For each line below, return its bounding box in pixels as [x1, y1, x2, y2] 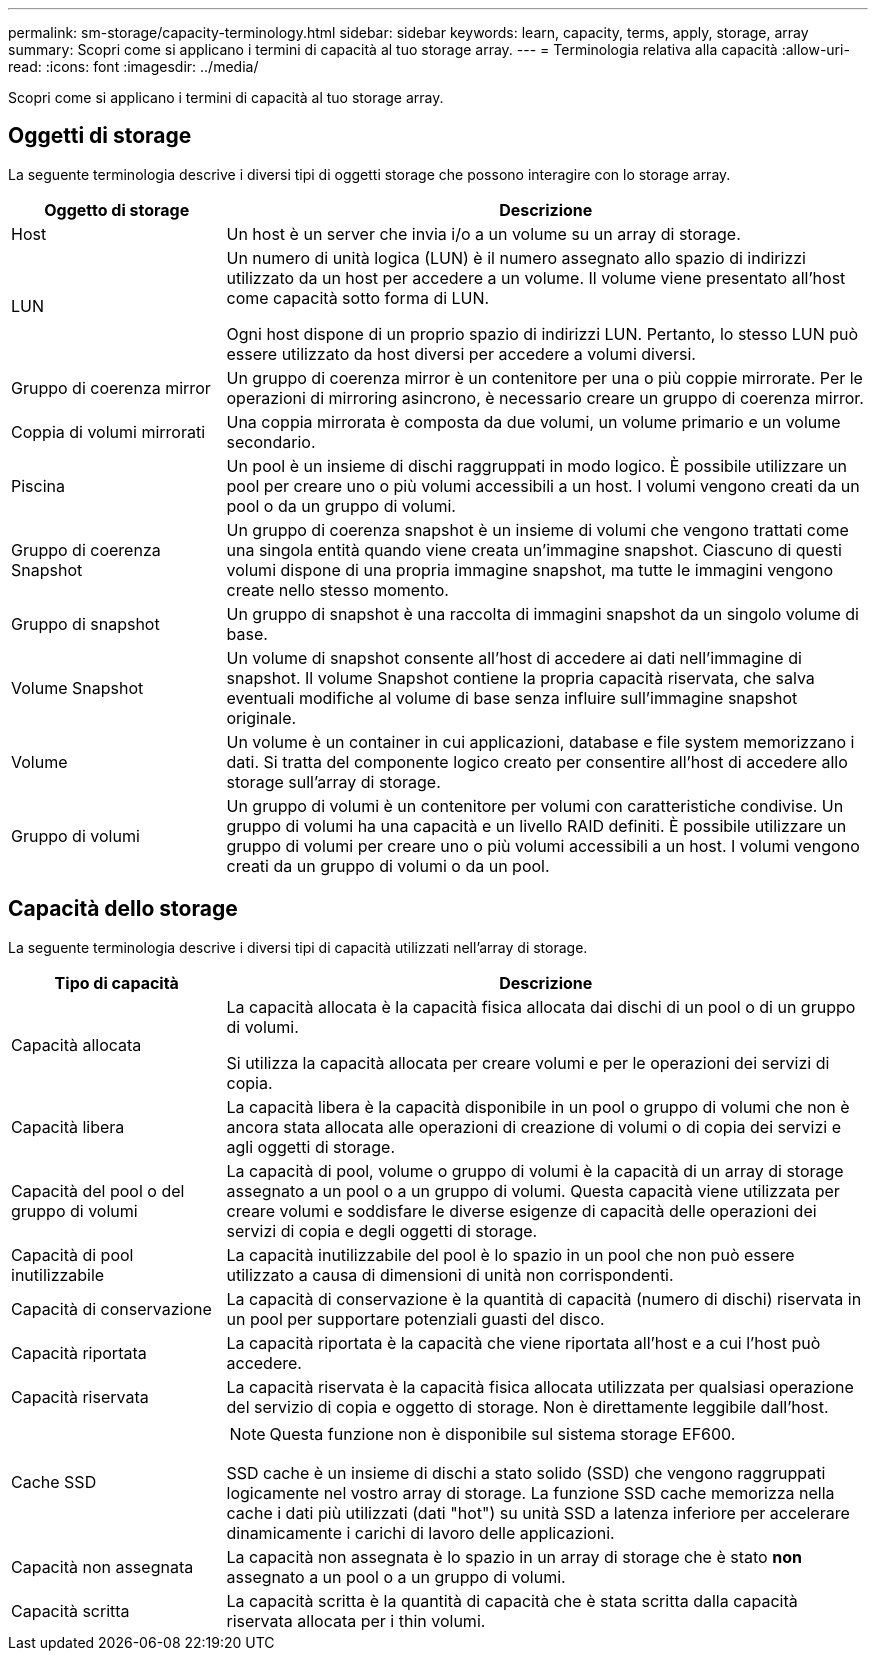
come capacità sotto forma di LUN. [226, 287, 490, 308]
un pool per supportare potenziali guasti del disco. [226, 1308, 605, 1329]
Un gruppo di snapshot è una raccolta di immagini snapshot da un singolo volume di [226, 603, 859, 624]
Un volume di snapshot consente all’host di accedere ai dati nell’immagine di [226, 647, 802, 668]
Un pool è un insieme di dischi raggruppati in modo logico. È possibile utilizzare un [226, 455, 847, 476]
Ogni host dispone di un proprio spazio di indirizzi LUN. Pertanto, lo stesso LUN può [226, 323, 859, 344]
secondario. [226, 431, 316, 452]
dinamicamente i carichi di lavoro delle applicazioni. [226, 1522, 615, 1543]
